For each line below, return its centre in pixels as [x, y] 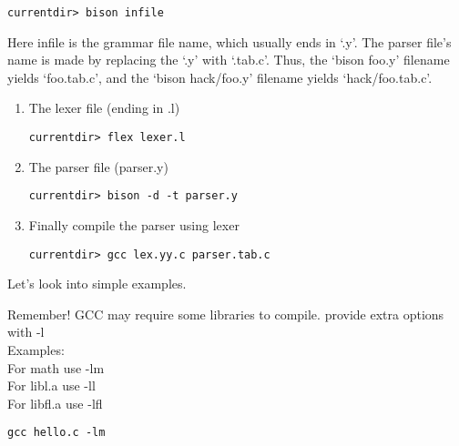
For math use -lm [56, 367]
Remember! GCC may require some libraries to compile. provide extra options [226, 314]
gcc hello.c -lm [56, 433]
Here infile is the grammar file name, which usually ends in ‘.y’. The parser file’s [229, 41]
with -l [26, 332]
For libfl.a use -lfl [55, 403]
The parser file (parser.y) [98, 166]
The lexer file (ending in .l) [104, 108]
